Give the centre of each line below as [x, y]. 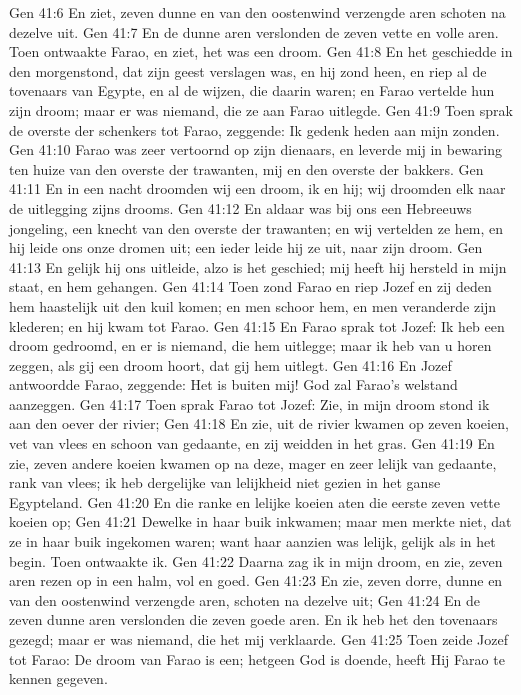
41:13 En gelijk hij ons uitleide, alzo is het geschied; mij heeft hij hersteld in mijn [258, 266]
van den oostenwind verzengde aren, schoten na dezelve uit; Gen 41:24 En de [245, 599]
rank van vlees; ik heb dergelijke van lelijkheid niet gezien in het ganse [225, 482]
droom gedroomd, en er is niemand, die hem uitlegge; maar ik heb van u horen [250, 345]
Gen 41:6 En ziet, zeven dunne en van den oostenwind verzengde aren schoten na [257, 12]
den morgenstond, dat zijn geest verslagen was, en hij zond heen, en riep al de [248, 70]
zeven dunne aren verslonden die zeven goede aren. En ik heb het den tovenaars [253, 619]
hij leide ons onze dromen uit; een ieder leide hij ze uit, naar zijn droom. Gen [246, 247]
